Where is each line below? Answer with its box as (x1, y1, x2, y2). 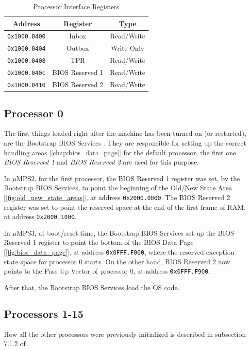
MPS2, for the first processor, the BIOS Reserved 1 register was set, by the (16, 173, 240, 183)
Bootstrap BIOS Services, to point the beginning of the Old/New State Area (4, 183, 233, 193)
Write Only (111, 43, 145, 53)
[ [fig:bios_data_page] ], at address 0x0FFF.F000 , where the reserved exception (4, 247, 234, 257)
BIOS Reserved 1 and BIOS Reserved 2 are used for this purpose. (4, 157, 199, 167)
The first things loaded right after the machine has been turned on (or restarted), (4, 128, 247, 138)
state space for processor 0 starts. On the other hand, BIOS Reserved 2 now (4, 256, 230, 266)
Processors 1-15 (4, 306, 83, 321)
